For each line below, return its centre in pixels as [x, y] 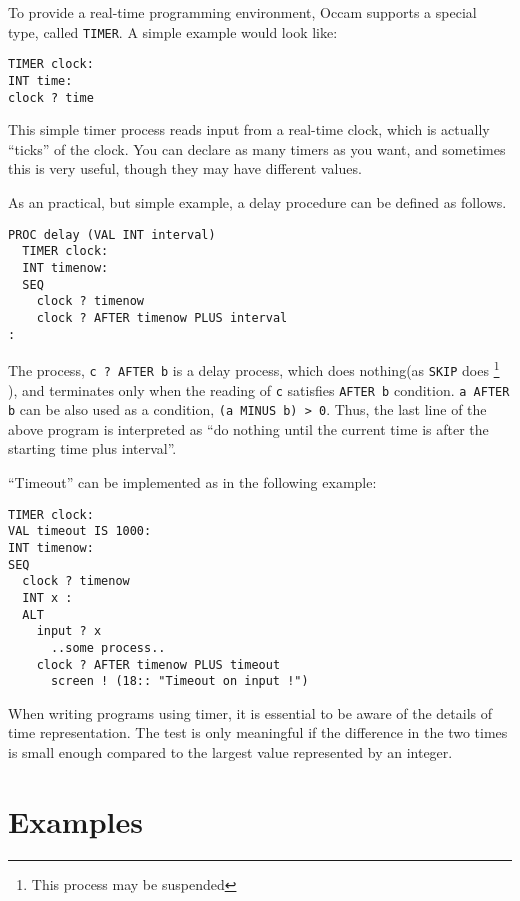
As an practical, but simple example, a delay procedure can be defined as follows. [257, 202]
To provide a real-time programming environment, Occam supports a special [242, 12]
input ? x [69, 631]
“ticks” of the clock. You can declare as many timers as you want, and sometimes [257, 148]
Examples [75, 820]
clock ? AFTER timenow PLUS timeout [158, 664]
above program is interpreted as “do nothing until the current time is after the [248, 428]
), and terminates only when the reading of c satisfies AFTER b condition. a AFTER [259, 389]
